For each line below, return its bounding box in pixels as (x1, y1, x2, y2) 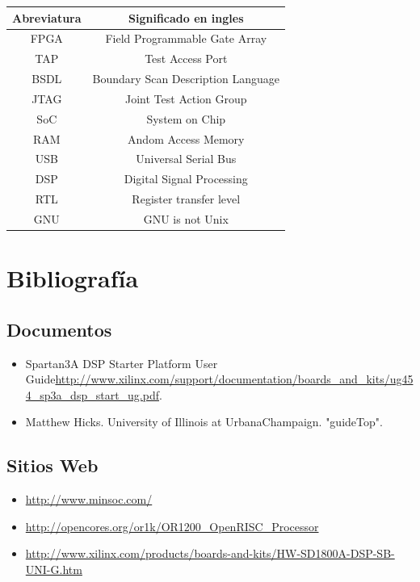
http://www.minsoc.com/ (25, 491, 153, 508)
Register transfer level (132, 191, 241, 207)
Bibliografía (6, 262, 139, 295)
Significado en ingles (128, 9, 244, 26)
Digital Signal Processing (124, 170, 248, 187)
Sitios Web (6, 453, 99, 478)
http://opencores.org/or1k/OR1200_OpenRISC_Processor (25, 517, 319, 534)
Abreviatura (12, 9, 82, 26)
